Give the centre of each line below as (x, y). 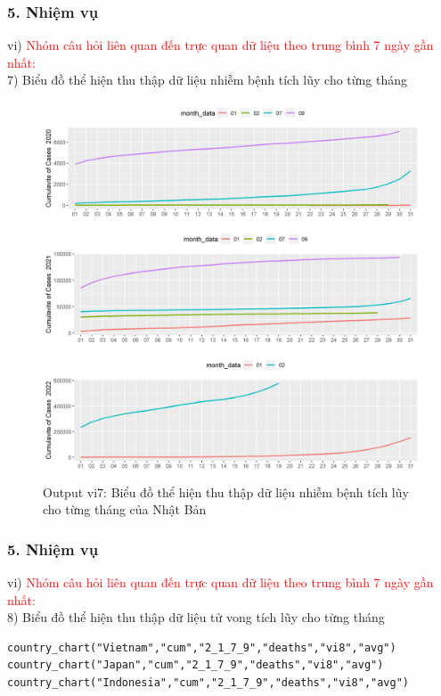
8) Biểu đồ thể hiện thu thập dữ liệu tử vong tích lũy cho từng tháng (196, 617)
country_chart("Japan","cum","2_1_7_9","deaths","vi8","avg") (196, 665)
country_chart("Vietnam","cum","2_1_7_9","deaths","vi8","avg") (202, 647)
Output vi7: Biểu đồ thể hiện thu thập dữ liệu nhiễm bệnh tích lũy (226, 491)
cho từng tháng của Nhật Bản (125, 509)
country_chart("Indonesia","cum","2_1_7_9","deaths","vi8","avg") (208, 682)
